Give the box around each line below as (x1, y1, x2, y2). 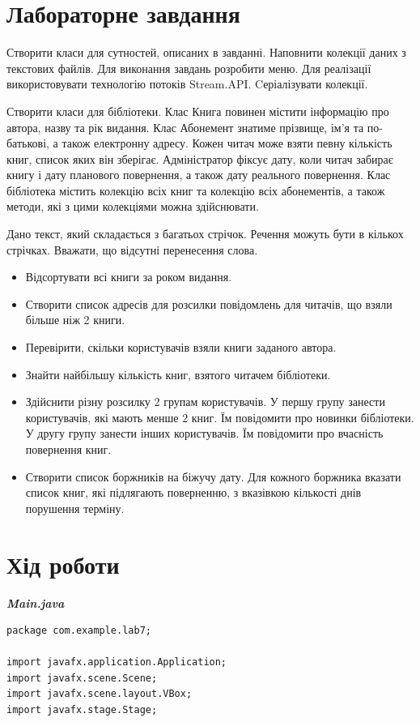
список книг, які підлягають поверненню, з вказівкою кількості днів (25, 484, 362, 501)
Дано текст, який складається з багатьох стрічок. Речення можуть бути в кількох (6, 225, 404, 242)
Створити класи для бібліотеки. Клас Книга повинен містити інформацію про (6, 102, 389, 119)
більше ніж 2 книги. (25, 311, 125, 328)
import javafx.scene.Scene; (6, 672, 158, 684)
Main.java (6, 594, 65, 611)
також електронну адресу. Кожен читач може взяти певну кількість (62, 135, 392, 152)
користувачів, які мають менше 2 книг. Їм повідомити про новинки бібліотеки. (25, 408, 414, 425)
